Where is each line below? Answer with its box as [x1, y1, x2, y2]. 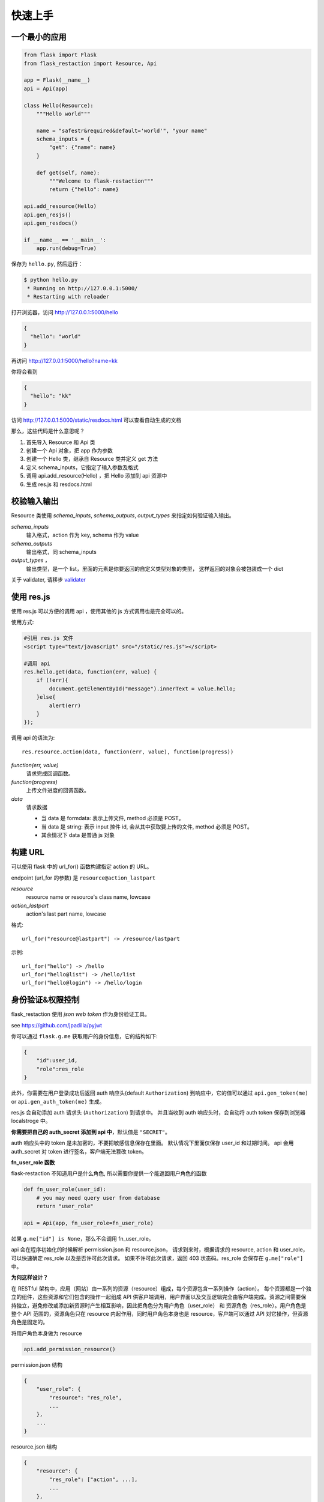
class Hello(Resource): [23, 102, 94, 109]
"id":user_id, [36, 1057, 78, 1064]
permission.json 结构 [11, 1361, 63, 1368]
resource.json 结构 [11, 1443, 57, 1450]
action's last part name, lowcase [26, 910, 106, 917]
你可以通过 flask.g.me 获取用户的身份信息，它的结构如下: [11, 1033, 158, 1040]
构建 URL [11, 847, 45, 857]
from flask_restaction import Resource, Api [23, 60, 157, 67]
